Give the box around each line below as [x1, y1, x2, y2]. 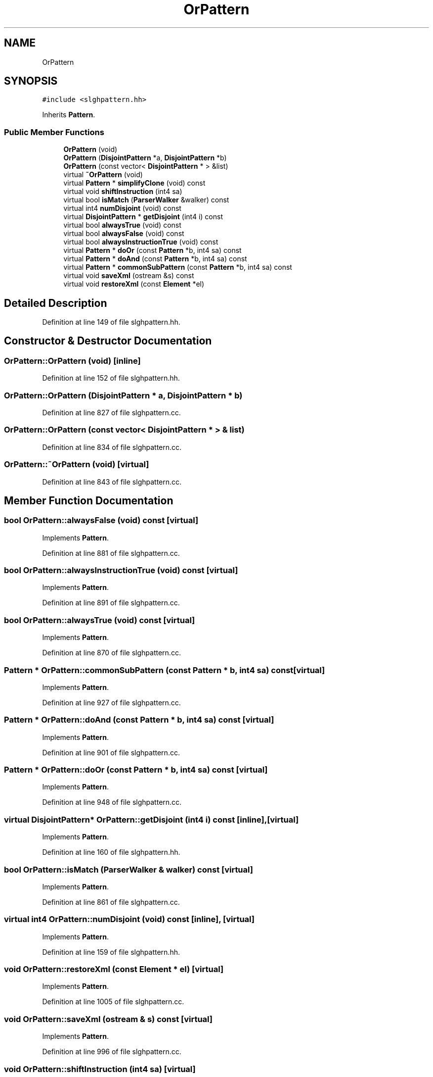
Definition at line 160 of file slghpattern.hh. [42, 848, 180, 857]
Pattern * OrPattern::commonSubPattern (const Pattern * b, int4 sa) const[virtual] [4, 665, 325, 675]
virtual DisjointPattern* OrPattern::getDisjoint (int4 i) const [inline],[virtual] [4, 814, 299, 825]
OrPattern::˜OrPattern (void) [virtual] [4, 459, 149, 470]
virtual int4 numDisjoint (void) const [63, 204, 181, 213]
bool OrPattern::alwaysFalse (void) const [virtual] [4, 515, 199, 526]
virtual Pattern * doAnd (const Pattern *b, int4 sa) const [63, 254, 247, 263]
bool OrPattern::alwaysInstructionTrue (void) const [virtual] [4, 565, 238, 576]
